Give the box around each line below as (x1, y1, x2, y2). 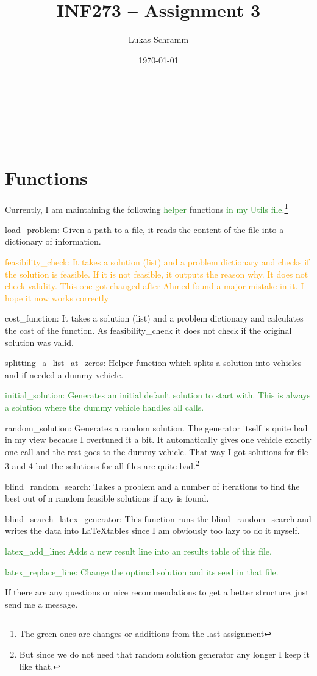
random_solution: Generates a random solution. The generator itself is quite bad (5, 421, 308, 434)
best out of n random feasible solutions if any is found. (5, 492, 209, 505)
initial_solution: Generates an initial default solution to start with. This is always (5, 389, 311, 401)
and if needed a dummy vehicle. (5, 368, 124, 381)
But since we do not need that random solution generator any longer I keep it (19, 647, 310, 660)
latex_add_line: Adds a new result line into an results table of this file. (5, 545, 272, 557)
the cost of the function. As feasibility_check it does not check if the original (5, 324, 292, 337)
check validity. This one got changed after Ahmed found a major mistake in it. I (5, 279, 304, 292)
